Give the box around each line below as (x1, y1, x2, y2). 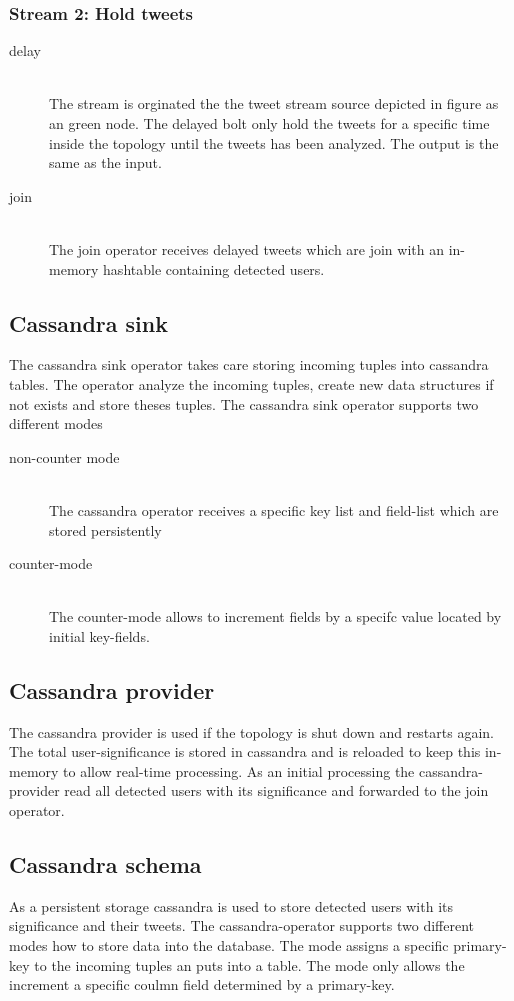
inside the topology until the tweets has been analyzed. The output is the (49, 132, 499, 153)
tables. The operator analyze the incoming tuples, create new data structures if (9, 373, 494, 394)
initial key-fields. (49, 625, 150, 646)
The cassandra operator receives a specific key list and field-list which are (49, 499, 499, 520)
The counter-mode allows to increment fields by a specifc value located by (49, 606, 502, 627)
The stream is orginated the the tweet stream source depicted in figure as (49, 93, 499, 114)
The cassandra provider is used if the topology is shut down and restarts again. (9, 721, 494, 742)
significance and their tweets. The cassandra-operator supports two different (9, 915, 475, 936)
